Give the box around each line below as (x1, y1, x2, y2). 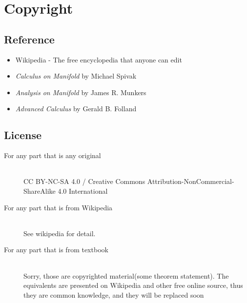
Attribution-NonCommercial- (147, 176, 234, 186)
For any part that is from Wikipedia (4, 202, 113, 212)
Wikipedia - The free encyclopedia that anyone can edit (15, 54, 182, 64)
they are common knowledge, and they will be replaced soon (23, 289, 204, 300)
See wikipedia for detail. (23, 228, 96, 238)
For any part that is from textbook (4, 244, 108, 255)
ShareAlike (23, 185, 56, 196)
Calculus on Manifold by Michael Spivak (15, 71, 137, 81)
